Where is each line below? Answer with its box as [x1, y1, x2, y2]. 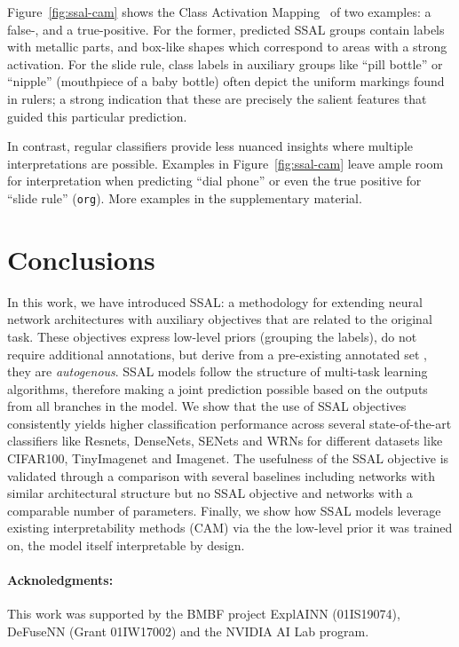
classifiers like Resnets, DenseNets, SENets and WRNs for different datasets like [7, 431, 443, 450]
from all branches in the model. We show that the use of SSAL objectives [7, 397, 407, 415]
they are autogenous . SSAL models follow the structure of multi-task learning [7, 362, 428, 381]
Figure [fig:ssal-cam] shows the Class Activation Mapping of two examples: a [7, 3, 431, 20]
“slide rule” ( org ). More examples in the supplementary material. [7, 188, 362, 207]
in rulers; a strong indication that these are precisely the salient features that [7, 89, 427, 107]
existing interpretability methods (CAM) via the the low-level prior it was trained [7, 518, 453, 537]
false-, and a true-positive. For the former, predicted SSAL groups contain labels [7, 20, 445, 38]
